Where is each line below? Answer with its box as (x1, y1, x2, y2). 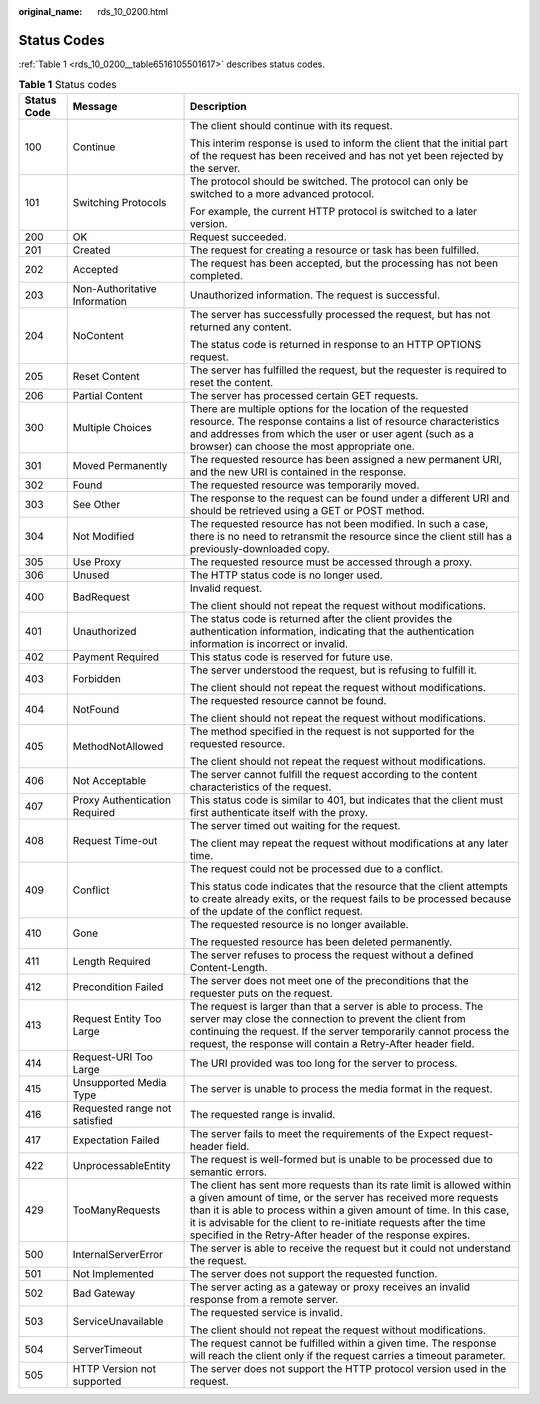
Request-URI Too (72, 1050, 154, 1064)
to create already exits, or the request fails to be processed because (189, 891, 512, 905)
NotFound (72, 702, 120, 716)
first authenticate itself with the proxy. (189, 805, 369, 819)
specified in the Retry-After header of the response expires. (189, 1228, 471, 1242)
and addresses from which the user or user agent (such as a (189, 426, 475, 440)
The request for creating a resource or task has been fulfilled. (189, 243, 480, 257)
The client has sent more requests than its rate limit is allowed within (189, 1178, 512, 1192)
